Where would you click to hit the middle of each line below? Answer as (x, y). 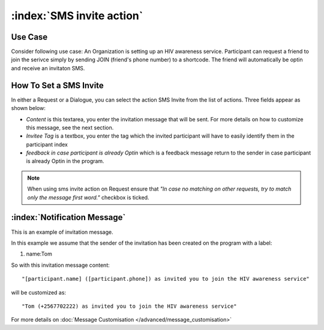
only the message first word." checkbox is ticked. (88, 197)
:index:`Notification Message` (68, 217)
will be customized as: (38, 292)
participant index (47, 144)
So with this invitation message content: (61, 265)
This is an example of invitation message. (62, 232)
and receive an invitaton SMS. (48, 68)
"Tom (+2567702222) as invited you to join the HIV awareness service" (129, 306)
